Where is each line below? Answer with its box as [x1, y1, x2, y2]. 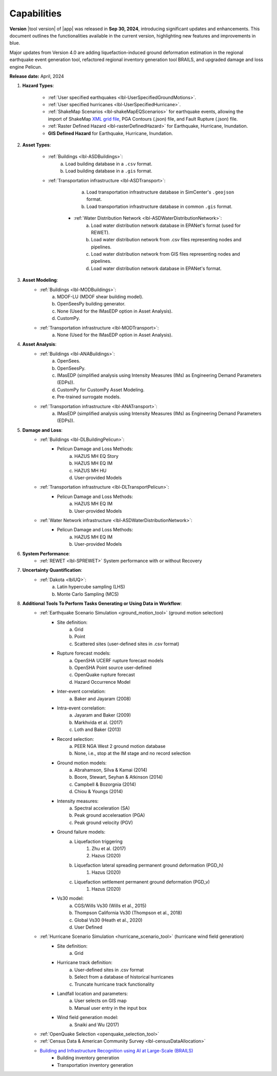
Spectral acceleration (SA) [74, 805, 130, 811]
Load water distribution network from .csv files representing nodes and [91, 237, 242, 243]
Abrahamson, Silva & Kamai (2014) [74, 767, 148, 773]
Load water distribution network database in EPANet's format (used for [91, 222, 241, 228]
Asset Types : [22, 142, 51, 148]
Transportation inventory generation [57, 1062, 133, 1068]
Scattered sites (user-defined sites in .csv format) [74, 641, 180, 647]
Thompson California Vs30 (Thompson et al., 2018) [74, 910, 182, 916]
